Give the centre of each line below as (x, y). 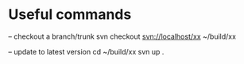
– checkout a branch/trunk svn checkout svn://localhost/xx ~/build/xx (122, 36)
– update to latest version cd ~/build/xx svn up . (86, 51)
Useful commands (70, 15)
